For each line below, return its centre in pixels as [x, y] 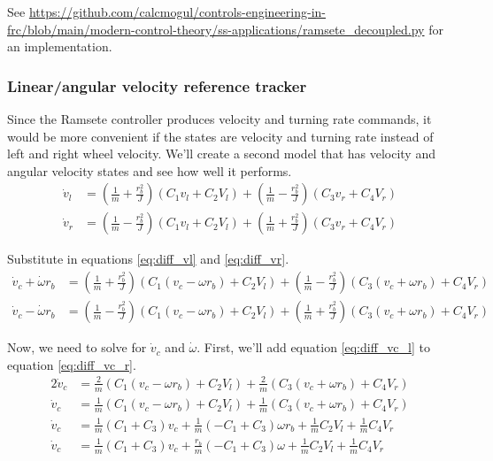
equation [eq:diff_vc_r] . [72, 364]
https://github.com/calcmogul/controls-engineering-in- [177, 12]
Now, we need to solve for [77, 347]
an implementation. [60, 46]
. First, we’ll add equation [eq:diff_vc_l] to [313, 347]
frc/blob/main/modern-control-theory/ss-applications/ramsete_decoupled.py [216, 29]
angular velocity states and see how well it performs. [150, 170]
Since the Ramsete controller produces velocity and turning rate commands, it [220, 119]
